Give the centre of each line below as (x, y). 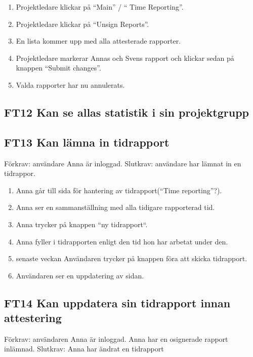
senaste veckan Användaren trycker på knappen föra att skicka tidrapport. (132, 258)
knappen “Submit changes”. (58, 68)
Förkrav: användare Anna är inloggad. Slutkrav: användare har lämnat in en (123, 163)
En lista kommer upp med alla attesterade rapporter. (98, 41)
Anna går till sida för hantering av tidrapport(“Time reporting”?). (119, 190)
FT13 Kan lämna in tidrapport (87, 142)
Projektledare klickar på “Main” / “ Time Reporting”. (100, 7)
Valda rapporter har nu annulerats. (70, 84)
